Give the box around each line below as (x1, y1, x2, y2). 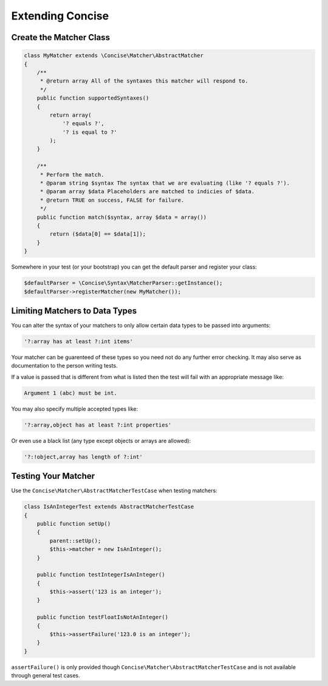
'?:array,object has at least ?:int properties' (24, 421, 172, 428)
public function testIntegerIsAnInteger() (36, 571, 165, 578)
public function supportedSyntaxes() (36, 95, 149, 101)
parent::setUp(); (49, 537, 101, 544)
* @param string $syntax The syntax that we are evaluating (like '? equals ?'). (39, 180, 290, 187)
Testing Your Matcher (11, 471, 95, 481)
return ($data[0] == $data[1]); (49, 231, 146, 238)
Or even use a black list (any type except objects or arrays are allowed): (11, 437, 191, 444)
